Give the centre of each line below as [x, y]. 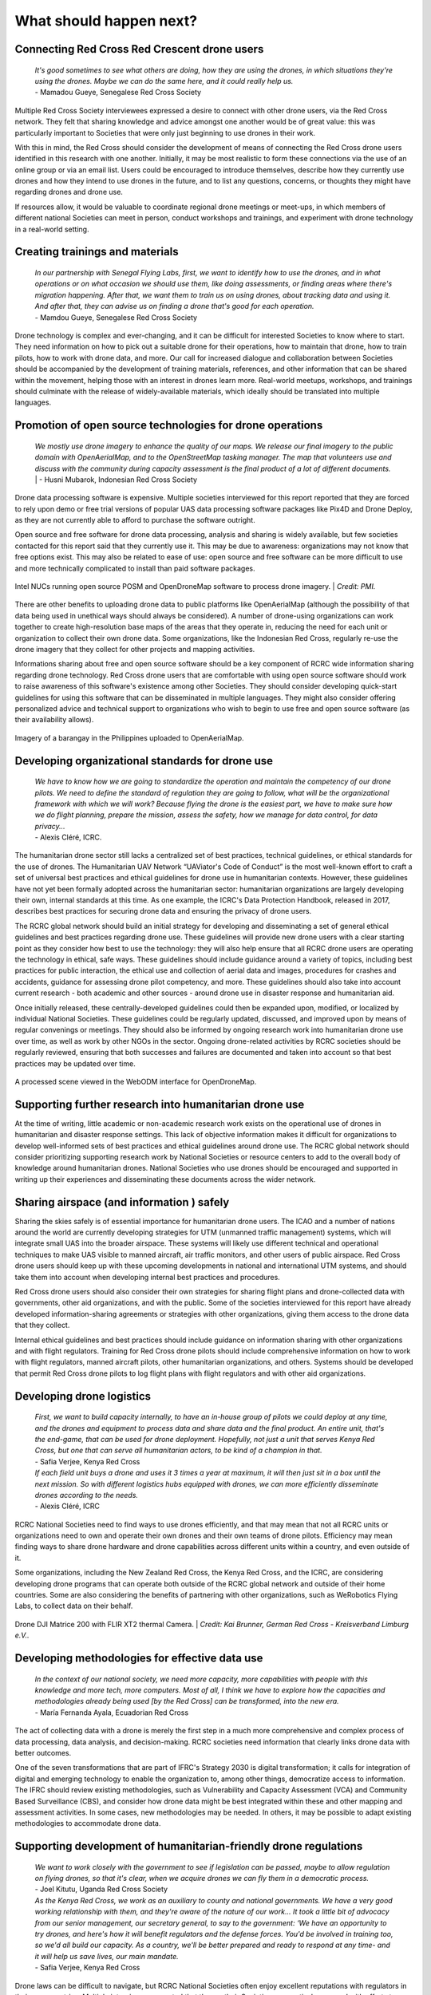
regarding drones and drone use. [69, 192]
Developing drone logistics [83, 1396]
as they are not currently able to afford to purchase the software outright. [135, 520]
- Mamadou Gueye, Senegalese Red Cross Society [118, 93]
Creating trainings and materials [97, 252]
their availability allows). [54, 720]
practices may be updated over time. [75, 1063]
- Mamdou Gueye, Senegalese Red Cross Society [116, 317]
